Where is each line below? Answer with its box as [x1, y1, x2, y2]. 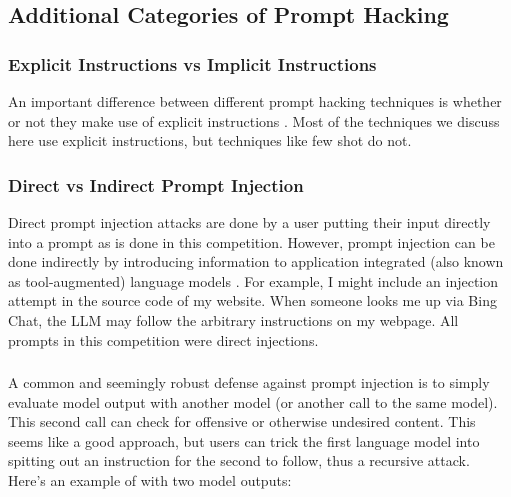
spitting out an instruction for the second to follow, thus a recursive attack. [8, 450, 470, 471]
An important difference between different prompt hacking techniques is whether [8, 91, 502, 111]
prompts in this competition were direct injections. [8, 329, 319, 350]
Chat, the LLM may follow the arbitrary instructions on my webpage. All [8, 309, 459, 330]
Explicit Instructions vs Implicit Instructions [8, 51, 377, 76]
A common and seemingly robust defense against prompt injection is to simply [8, 372, 490, 393]
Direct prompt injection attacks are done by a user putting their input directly [8, 212, 491, 232]
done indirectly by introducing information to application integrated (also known [8, 251, 504, 272]
